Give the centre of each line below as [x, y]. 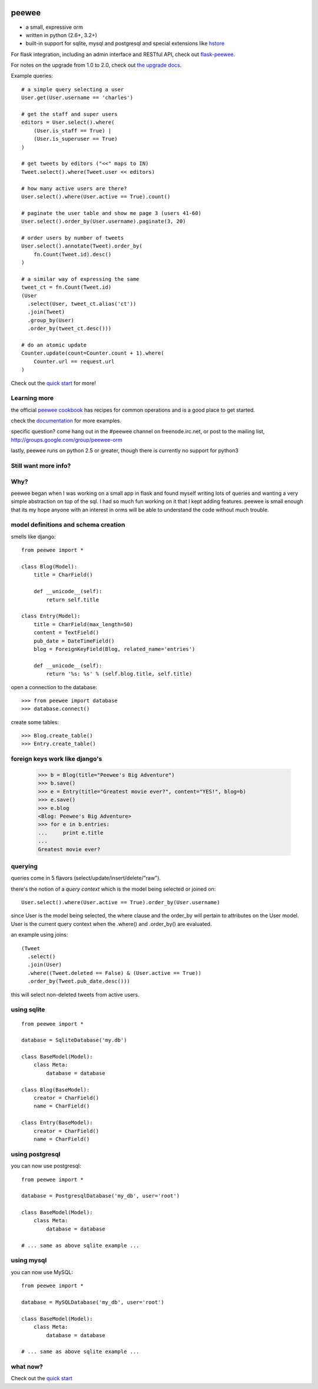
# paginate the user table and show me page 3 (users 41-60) [111, 213]
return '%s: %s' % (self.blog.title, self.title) [119, 674]
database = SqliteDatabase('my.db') [74, 1040]
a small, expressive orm [54, 27]
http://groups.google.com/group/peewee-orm [67, 439]
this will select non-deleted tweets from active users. [75, 994]
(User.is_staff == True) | [72, 130]
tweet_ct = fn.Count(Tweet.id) [67, 287]
